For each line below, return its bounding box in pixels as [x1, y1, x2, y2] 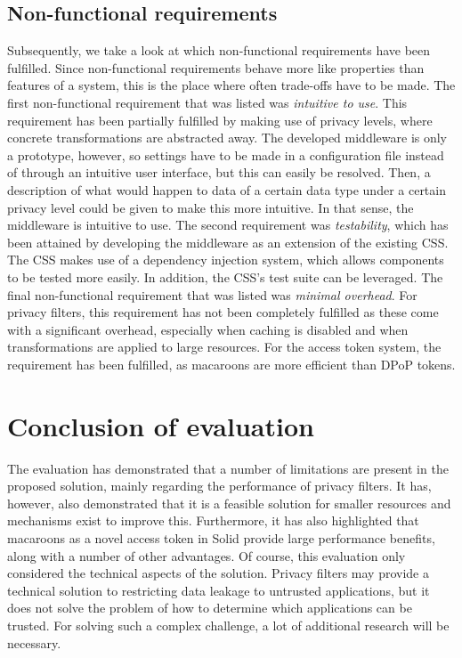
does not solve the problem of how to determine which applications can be [7, 598, 412, 617]
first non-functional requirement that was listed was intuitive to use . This [7, 93, 408, 111]
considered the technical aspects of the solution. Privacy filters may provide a [7, 564, 429, 582]
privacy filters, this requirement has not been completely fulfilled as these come [7, 303, 439, 321]
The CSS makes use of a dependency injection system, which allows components [7, 250, 444, 269]
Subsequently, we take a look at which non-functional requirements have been [7, 41, 431, 60]
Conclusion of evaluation [7, 407, 314, 443]
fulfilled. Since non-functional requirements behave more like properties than [7, 58, 425, 77]
